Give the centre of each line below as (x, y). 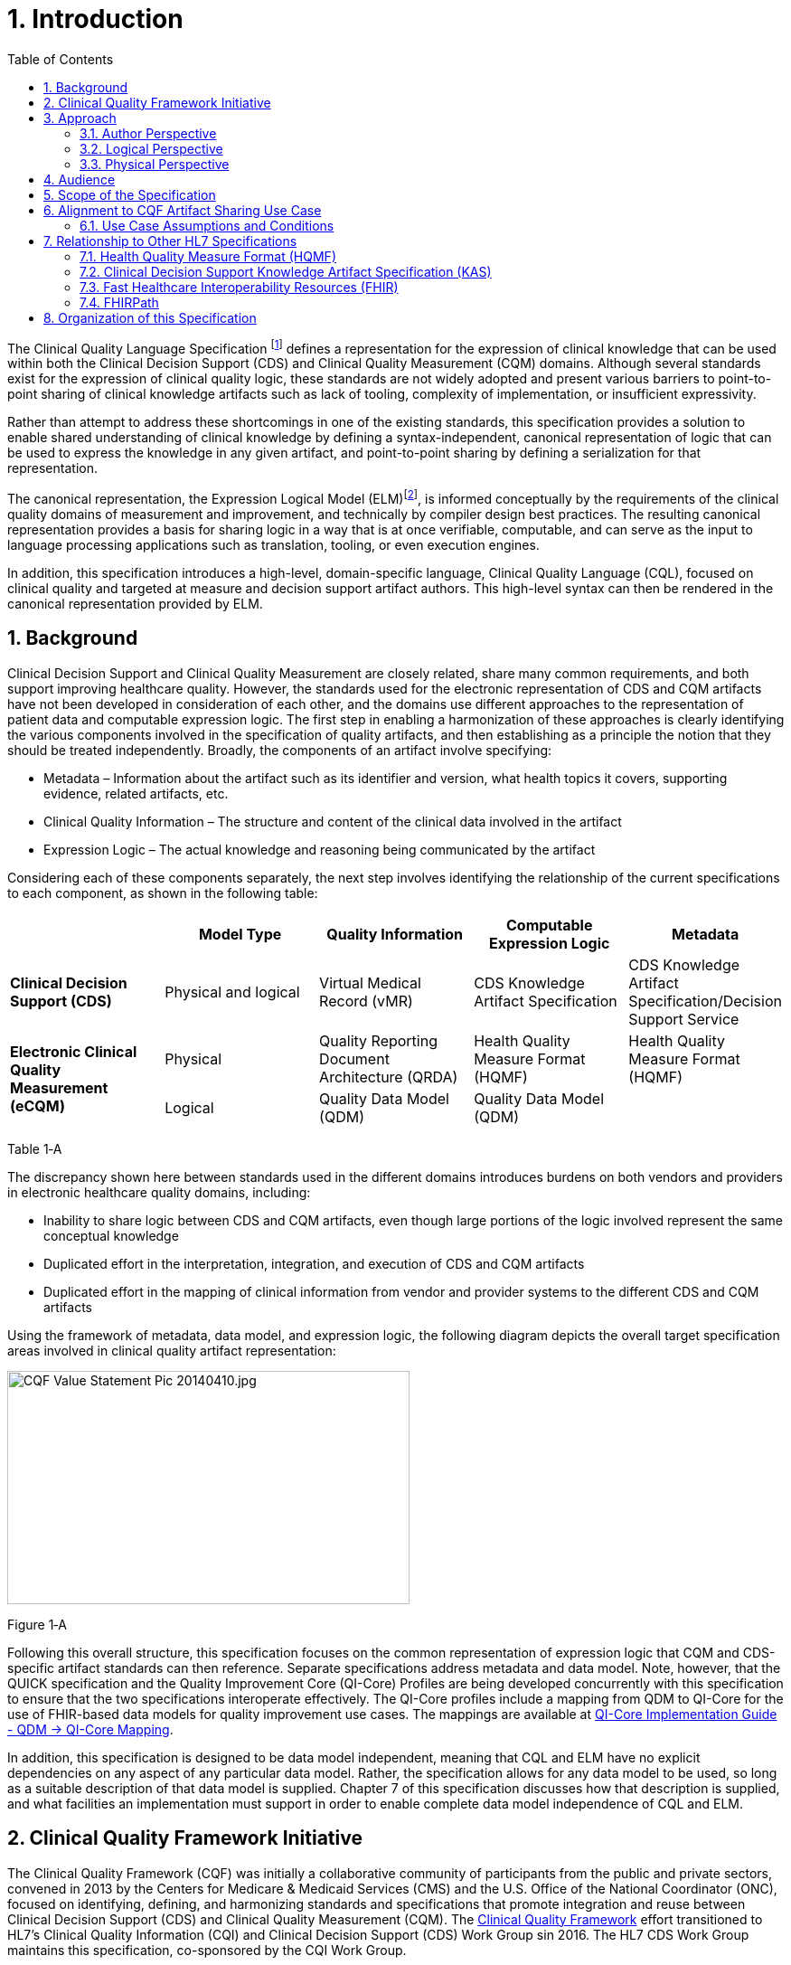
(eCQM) (38, 1105)
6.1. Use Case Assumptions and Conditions (207, 225)
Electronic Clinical (74, 1051)
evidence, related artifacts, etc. (136, 793)
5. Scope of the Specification (130, 194)
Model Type (240, 934)
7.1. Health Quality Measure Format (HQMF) (208, 256)
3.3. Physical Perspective (155, 164)
